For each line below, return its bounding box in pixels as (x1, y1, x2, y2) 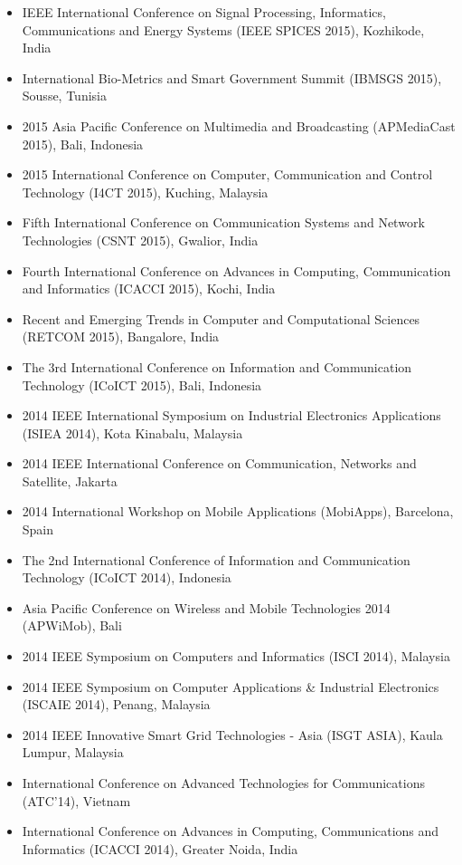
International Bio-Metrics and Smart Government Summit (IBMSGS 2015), (22, 68, 442, 87)
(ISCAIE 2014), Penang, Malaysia (22, 695, 211, 714)
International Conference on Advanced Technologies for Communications (22, 774, 425, 792)
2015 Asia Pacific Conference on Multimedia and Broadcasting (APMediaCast (22, 116, 456, 135)
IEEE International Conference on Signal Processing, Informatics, (22, 3, 386, 21)
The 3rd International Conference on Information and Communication (22, 357, 412, 376)
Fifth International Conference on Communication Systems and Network (22, 213, 425, 232)
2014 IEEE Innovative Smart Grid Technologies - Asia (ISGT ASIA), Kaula (22, 725, 443, 744)
